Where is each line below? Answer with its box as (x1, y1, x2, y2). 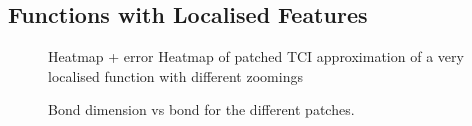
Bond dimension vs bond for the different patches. (48, 99, 355, 120)
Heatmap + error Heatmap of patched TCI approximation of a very (48, 46, 464, 67)
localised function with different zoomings (48, 65, 303, 86)
